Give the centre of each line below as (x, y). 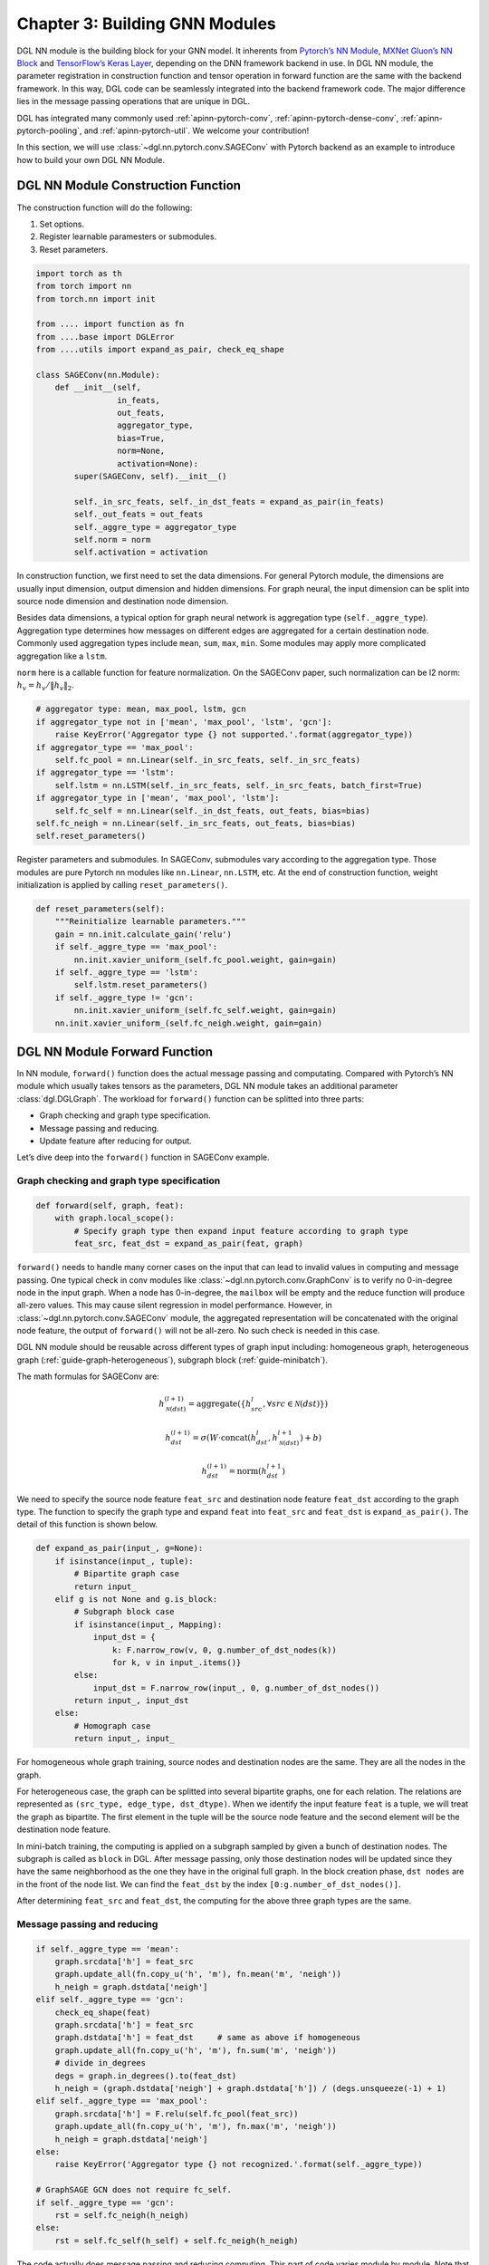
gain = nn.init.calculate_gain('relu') (144, 934)
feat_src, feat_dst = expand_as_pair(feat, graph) (188, 1244)
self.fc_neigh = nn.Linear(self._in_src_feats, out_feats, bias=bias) (196, 823)
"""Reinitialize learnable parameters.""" (150, 921)
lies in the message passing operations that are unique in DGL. (134, 101)
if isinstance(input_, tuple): (124, 1561)
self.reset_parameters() (91, 836)
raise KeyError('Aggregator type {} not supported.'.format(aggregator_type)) (234, 735)
